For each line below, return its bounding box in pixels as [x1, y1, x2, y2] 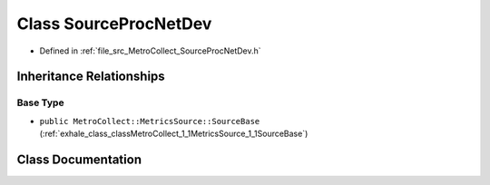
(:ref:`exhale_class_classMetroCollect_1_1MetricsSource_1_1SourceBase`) [39, 128, 309, 140]
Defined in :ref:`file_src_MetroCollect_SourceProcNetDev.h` [39, 45, 262, 56]
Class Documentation [16, 151, 142, 167]
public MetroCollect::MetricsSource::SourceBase [39, 116, 260, 126]
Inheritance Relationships [16, 69, 165, 84]
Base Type [16, 96, 64, 109]
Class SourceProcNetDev [16, 14, 212, 34]
